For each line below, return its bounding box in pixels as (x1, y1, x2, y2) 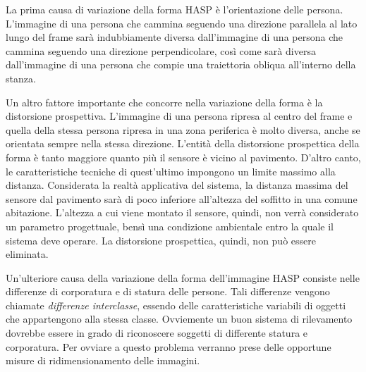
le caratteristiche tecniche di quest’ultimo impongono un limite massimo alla (6, 163, 336, 178)
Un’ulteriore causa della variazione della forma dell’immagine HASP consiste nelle (6, 270, 360, 285)
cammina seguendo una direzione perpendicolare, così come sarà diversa (6, 43, 316, 58)
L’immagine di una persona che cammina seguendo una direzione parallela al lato (6, 15, 358, 30)
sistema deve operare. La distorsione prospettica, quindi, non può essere (6, 232, 316, 247)
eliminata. (6, 247, 49, 261)
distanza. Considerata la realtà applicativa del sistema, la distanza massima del (6, 178, 348, 192)
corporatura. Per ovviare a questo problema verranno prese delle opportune (6, 339, 331, 354)
